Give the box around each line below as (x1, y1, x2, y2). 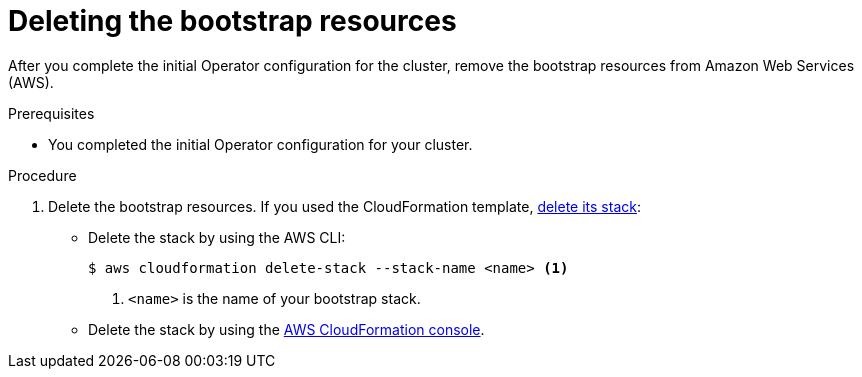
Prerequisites (8, 104, 95, 122)
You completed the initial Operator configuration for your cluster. (48, 135, 473, 153)
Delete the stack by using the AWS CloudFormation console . (88, 320, 485, 338)
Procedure (8, 166, 77, 184)
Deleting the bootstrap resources (8, 4, 457, 38)
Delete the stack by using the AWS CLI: (88, 228, 346, 246)
